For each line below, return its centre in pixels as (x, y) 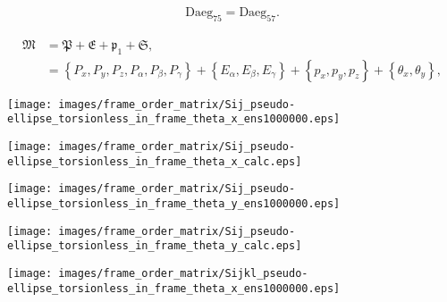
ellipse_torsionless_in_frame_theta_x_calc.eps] (155, 161)
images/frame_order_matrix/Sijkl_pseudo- (183, 273)
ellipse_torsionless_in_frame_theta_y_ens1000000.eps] (174, 203)
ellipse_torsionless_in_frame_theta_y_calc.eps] (155, 246)
